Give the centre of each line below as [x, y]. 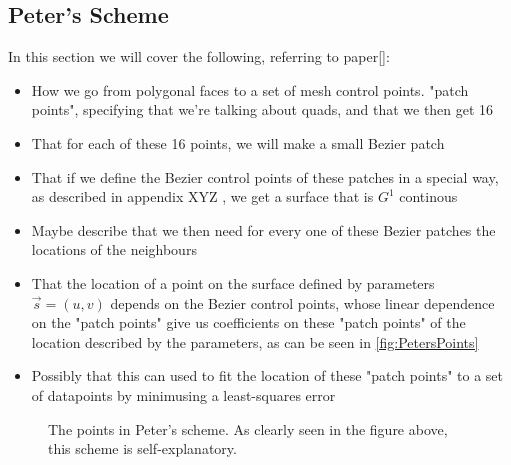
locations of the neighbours [114, 249]
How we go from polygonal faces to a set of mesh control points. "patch [250, 89]
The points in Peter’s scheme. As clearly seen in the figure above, [248, 428]
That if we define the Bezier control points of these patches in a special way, [265, 176]
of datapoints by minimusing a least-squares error [183, 394]
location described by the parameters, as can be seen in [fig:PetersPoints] [255, 341]
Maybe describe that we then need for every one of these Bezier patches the [263, 229]
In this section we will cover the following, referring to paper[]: [199, 56]
